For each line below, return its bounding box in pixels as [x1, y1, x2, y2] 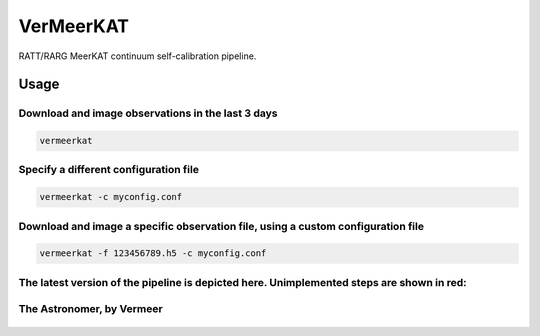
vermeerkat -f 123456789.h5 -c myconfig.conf [39, 248, 267, 259]
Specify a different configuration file [18, 163, 200, 177]
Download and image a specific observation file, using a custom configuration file [18, 219, 425, 233]
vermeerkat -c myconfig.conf [39, 191, 183, 203]
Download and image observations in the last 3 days [18, 106, 278, 120]
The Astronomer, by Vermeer [18, 302, 164, 316]
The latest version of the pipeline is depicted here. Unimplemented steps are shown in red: [18, 275, 467, 289]
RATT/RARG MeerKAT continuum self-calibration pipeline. [18, 50, 257, 62]
